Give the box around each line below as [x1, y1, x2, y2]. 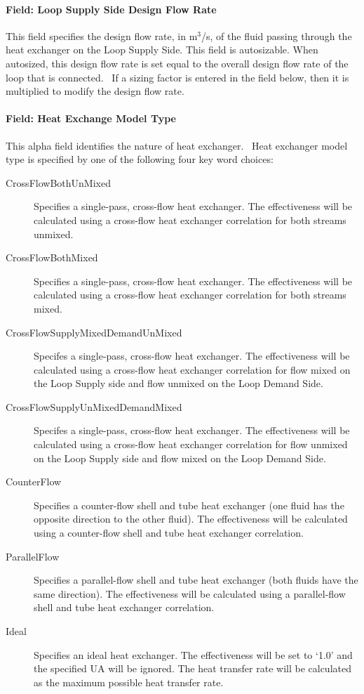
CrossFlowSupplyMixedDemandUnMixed [6, 325, 182, 339]
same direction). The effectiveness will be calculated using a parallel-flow [34, 586, 346, 601]
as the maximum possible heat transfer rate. [34, 674, 224, 689]
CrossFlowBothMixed [6, 250, 98, 265]
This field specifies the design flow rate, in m [6, 28, 198, 43]
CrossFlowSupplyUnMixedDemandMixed [6, 399, 182, 414]
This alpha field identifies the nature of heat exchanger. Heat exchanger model [6, 138, 348, 152]
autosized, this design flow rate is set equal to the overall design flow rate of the [6, 55, 349, 70]
